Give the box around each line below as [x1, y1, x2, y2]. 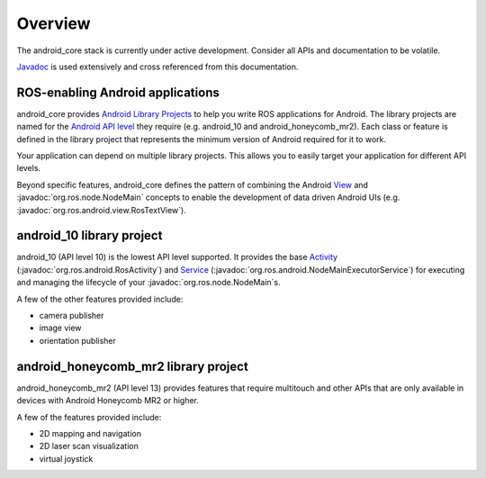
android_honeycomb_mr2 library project [16, 358, 249, 374]
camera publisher [39, 311, 104, 321]
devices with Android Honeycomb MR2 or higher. [16, 395, 200, 406]
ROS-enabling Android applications [16, 85, 220, 100]
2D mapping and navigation [39, 428, 141, 438]
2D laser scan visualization [39, 441, 139, 452]
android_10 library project [16, 228, 163, 243]
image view [39, 322, 82, 333]
